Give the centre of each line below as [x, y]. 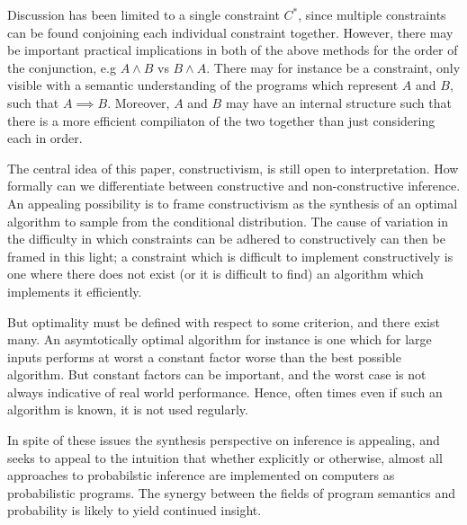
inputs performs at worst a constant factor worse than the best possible [204, 356]
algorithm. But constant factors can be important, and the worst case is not [217, 374]
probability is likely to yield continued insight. [135, 510]
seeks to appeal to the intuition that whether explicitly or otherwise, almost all [225, 457]
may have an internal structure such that [338, 102]
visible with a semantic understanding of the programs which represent [203, 85]
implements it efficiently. [75, 291]
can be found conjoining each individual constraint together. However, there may [230, 32]
